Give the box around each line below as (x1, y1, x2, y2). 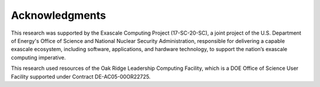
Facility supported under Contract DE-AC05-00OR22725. (11, 73, 151, 80)
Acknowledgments (11, 9, 107, 22)
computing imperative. (11, 53, 66, 61)
